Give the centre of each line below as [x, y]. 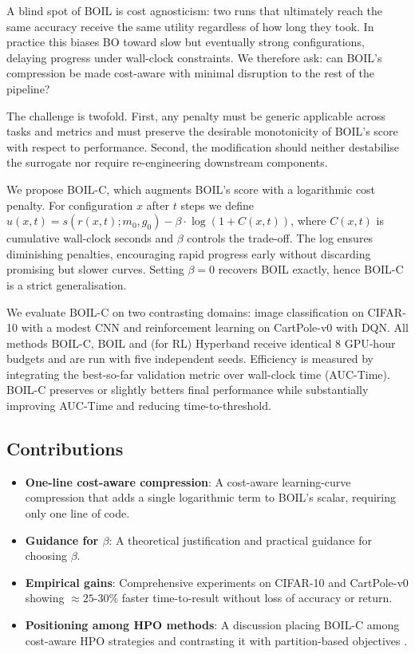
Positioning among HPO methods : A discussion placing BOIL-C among [212, 625]
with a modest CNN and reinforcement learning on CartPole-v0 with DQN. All [215, 327]
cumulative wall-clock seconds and [90, 238]
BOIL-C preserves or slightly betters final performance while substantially [188, 390]
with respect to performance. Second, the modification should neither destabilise [203, 146]
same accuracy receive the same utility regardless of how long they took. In [190, 26]
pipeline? [28, 88]
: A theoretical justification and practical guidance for [241, 540]
